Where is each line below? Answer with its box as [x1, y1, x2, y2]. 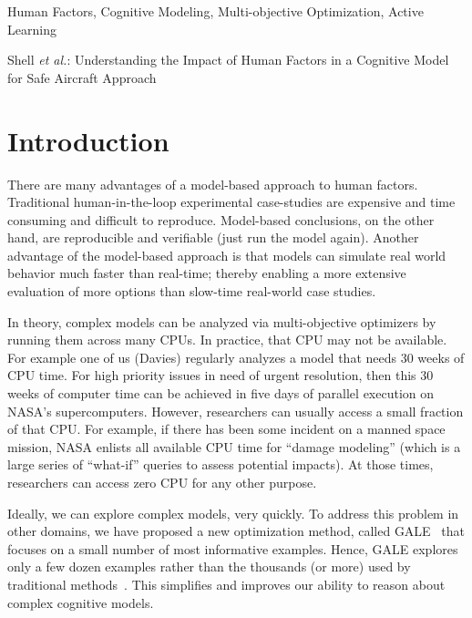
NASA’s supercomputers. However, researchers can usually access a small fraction [7, 401, 464, 420]
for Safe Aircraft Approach [7, 67, 157, 87]
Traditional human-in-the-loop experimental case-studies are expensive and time [7, 192, 456, 211]
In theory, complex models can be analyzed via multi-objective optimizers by [7, 312, 436, 331]
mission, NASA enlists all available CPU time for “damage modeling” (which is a [7, 437, 461, 456]
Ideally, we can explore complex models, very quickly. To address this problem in [7, 503, 459, 522]
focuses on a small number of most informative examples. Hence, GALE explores [7, 539, 458, 558]
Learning [7, 19, 56, 38]
